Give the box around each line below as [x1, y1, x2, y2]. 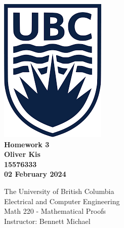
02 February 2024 [4, 169, 66, 179]
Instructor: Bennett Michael [4, 215, 91, 226]
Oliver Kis [4, 149, 40, 159]
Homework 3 [4, 139, 50, 149]
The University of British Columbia [4, 185, 114, 196]
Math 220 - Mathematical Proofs [4, 206, 106, 216]
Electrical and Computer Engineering [4, 196, 120, 206]
